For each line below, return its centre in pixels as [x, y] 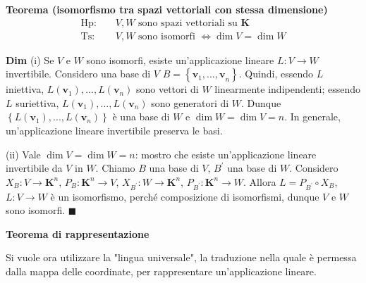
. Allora [260, 181]
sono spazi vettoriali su [188, 23]
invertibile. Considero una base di [78, 74]
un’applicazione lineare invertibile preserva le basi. [114, 131]
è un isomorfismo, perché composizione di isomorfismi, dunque [185, 196]
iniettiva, [25, 89]
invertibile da [34, 168]
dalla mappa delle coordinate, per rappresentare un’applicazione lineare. [161, 271]
